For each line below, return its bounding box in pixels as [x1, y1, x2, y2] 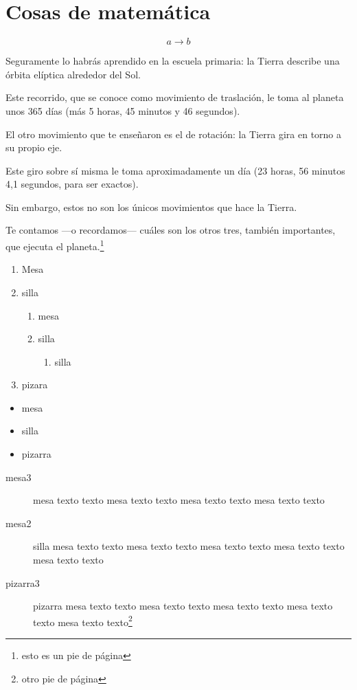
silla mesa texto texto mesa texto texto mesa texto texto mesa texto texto [33, 539, 345, 553]
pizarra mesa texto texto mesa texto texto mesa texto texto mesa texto [33, 599, 333, 613]
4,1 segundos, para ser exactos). [5, 177, 139, 191]
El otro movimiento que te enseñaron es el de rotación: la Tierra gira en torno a [5, 126, 342, 141]
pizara [21, 377, 48, 392]
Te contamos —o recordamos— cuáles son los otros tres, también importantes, [5, 223, 336, 237]
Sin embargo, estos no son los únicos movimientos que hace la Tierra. [5, 199, 297, 214]
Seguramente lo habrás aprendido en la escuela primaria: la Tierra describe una [5, 54, 340, 68]
